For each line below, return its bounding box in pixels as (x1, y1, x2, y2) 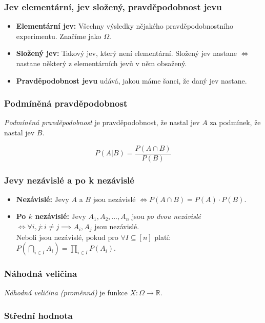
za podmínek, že (210, 117, 261, 128)
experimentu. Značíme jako (16, 30, 101, 41)
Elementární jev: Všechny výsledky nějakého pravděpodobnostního (16, 21, 234, 31)
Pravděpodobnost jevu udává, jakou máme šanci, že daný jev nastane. (16, 75, 247, 86)
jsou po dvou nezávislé (132, 211, 201, 221)
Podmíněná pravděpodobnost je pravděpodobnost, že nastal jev (4, 117, 200, 128)
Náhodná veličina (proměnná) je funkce (4, 287, 128, 298)
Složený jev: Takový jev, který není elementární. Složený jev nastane (16, 48, 237, 58)
